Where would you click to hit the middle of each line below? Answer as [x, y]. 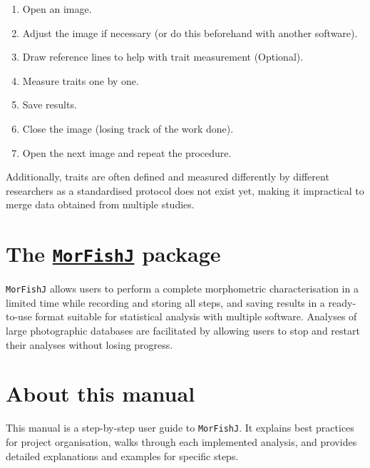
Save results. [50, 105]
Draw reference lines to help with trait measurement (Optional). [163, 57]
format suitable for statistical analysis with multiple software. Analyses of [196, 316]
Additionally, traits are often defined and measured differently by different [168, 177]
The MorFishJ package [113, 254]
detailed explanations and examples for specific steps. [122, 456]
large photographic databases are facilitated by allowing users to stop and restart [183, 331]
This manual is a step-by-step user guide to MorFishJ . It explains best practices [180, 428]
